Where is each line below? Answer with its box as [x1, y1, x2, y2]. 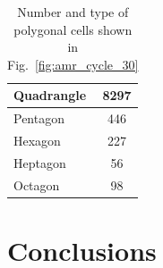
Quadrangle [13, 86, 87, 105]
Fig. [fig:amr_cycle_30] [7, 54, 139, 73]
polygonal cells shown [13, 20, 133, 38]
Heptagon [13, 153, 66, 172]
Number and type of [17, 3, 129, 21]
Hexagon [13, 131, 61, 150]
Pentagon [13, 109, 64, 128]
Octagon [13, 175, 60, 194]
